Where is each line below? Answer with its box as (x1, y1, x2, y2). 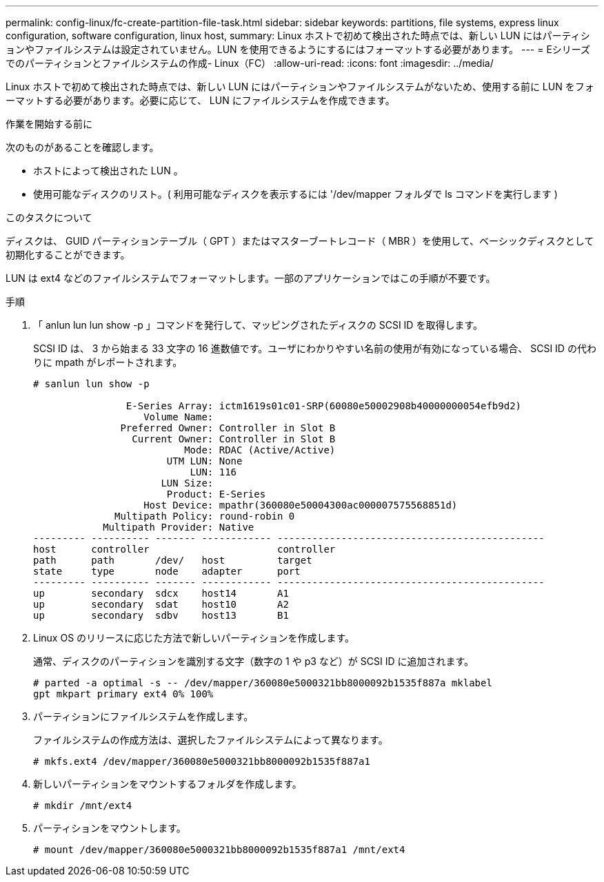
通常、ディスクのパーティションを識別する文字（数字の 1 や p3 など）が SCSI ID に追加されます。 (33, 655, 474, 667)
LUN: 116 (190, 466, 237, 478)
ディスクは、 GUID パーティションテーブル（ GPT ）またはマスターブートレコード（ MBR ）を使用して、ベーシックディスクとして (6, 235, 594, 247)
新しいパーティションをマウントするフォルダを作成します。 (33, 778, 302, 790)
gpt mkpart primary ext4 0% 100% (33, 688, 214, 699)
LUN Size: (161, 478, 214, 489)
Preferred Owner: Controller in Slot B (120, 422, 336, 433)
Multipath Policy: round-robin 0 (114, 511, 295, 522)
